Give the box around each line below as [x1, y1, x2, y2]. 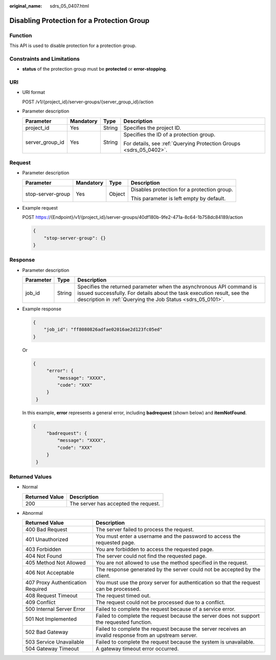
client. [95, 573, 111, 580]
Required [25, 585, 48, 593]
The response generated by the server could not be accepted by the [95, 566, 261, 573]
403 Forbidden [25, 546, 61, 553]
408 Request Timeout [25, 592, 78, 599]
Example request [22, 204, 58, 211]
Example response [22, 306, 61, 312]
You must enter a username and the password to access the [95, 533, 241, 540]
